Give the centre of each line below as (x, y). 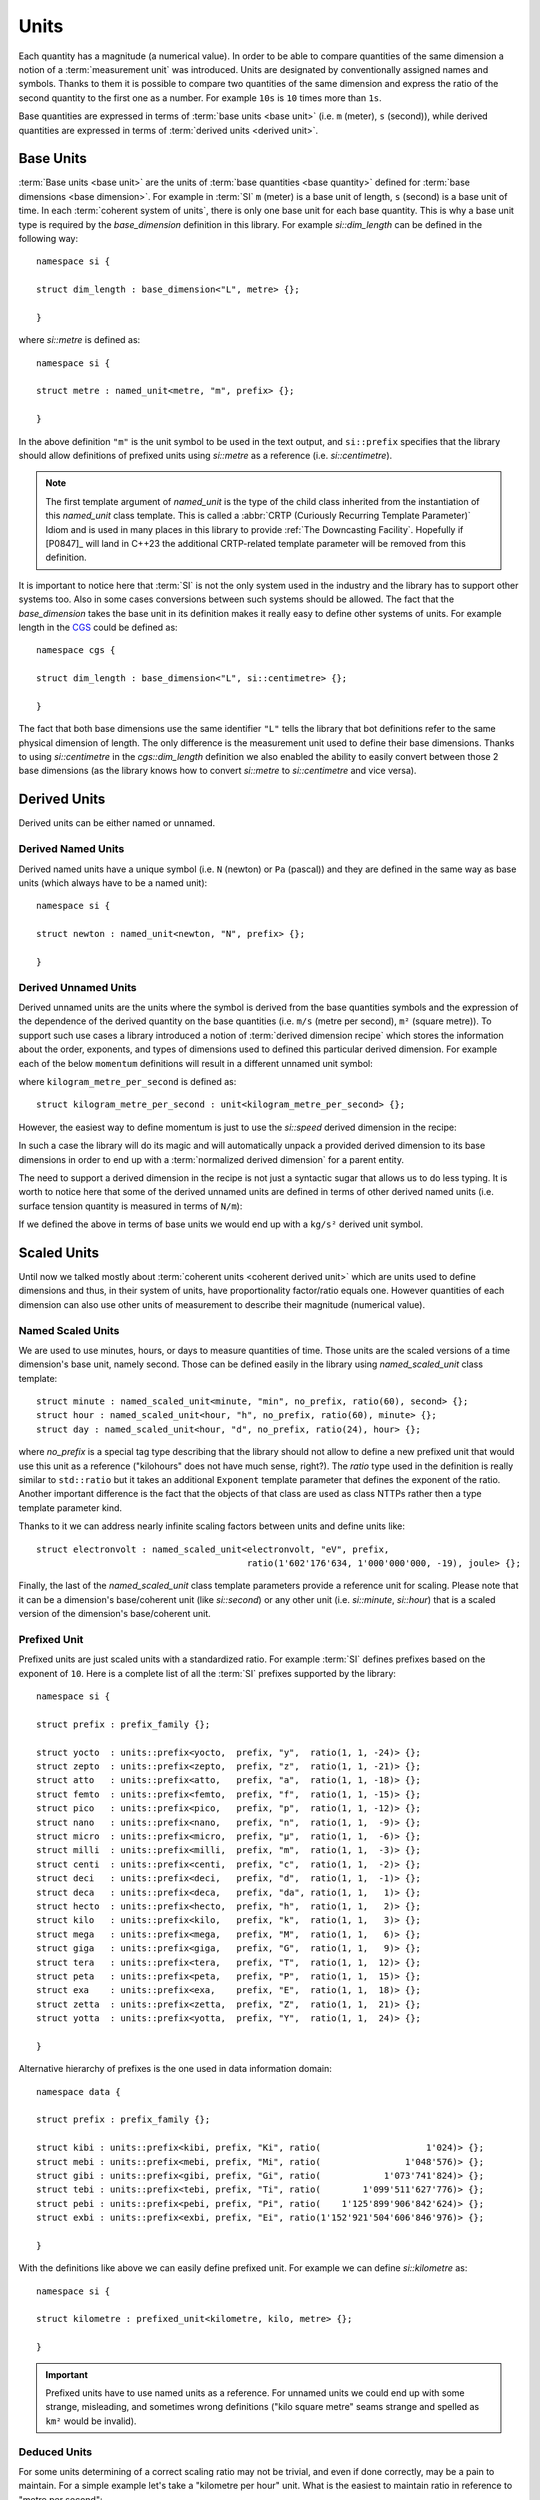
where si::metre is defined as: (79, 340)
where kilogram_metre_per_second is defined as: (127, 1081)
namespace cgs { (76, 650)
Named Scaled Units (69, 1330)
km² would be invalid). (91, 2421)
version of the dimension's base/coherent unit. (115, 1614)
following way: (48, 238)
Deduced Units (55, 2452)
